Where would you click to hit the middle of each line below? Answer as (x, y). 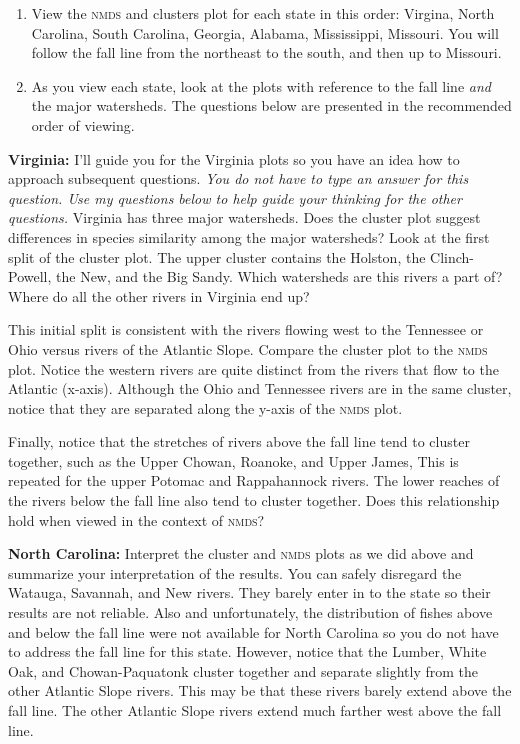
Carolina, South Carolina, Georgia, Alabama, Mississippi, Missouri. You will (265, 32)
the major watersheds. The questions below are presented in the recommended (271, 105)
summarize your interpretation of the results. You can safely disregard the (235, 572)
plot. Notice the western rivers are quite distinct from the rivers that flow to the (253, 368)
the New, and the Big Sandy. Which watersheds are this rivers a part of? (279, 276)
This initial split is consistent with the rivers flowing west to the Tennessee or (246, 329)
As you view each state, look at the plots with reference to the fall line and (261, 85)
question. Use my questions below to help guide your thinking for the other (235, 197)
